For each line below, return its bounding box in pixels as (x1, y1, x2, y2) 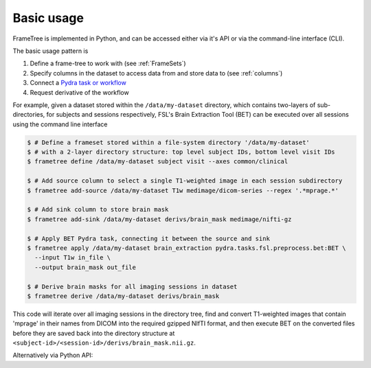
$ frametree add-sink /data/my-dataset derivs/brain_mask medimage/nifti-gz (27, 215, 292, 223)
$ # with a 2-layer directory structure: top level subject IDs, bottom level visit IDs (27, 148, 336, 156)
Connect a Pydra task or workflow (30, 79, 126, 87)
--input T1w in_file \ (34, 254, 111, 262)
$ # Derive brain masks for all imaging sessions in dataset (27, 282, 238, 290)
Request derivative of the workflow (30, 88, 130, 96)
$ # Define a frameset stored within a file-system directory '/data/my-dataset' (27, 138, 311, 146)
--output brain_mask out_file (34, 263, 137, 271)
